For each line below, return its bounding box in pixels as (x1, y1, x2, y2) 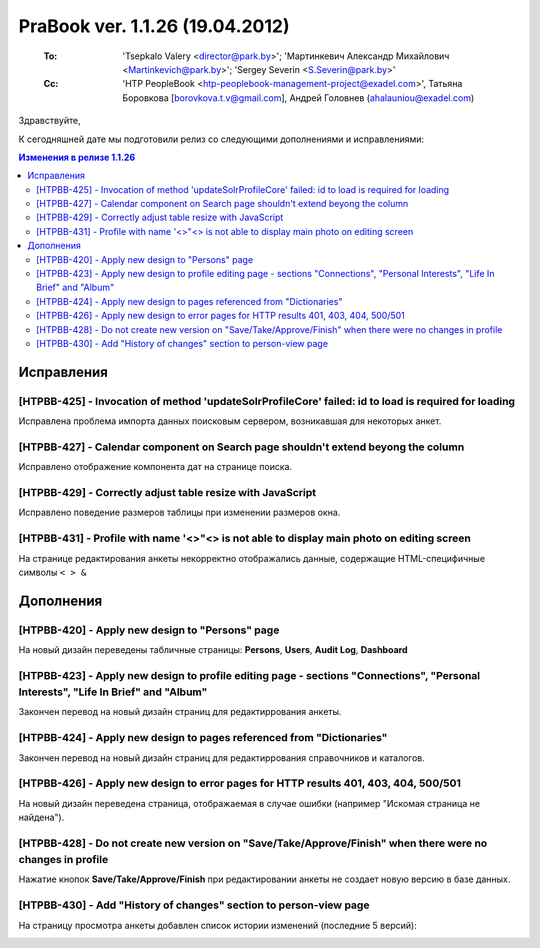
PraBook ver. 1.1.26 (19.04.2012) (18, 15, 290, 37)
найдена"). (18, 811, 65, 824)
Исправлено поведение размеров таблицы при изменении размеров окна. (18, 506, 341, 519)
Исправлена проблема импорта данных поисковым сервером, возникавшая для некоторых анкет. (18, 415, 442, 427)
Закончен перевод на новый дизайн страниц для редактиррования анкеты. (18, 706, 342, 718)
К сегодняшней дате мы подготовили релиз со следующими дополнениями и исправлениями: (18, 133, 425, 145)
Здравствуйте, (18, 115, 81, 127)
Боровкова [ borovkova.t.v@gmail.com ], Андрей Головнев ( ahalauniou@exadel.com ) (122, 91, 475, 104)
